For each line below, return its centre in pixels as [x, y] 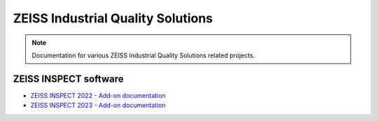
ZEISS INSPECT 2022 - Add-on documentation [98, 95]
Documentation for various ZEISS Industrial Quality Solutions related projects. [143, 55]
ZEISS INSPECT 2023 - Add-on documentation [98, 106]
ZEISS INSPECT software [68, 79]
